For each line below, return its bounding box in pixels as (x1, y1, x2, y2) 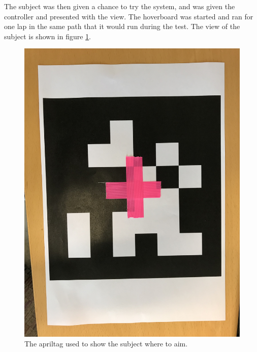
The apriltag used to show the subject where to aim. (24, 338, 188, 349)
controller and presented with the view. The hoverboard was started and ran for (4, 11, 253, 21)
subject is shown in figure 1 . (4, 31, 91, 41)
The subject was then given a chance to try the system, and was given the (4, 1, 235, 11)
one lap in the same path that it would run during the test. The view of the (4, 21, 240, 32)
